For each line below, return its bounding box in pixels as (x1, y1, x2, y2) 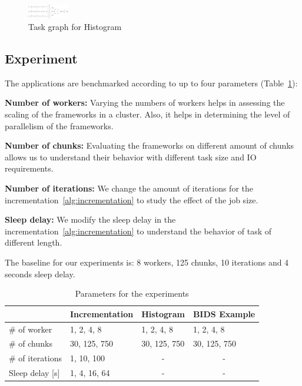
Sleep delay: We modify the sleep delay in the (5, 213, 176, 226)
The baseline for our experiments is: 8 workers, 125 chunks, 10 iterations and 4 (5, 256, 289, 268)
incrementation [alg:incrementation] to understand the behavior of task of (5, 224, 272, 237)
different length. (5, 236, 62, 249)
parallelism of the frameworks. (5, 119, 114, 132)
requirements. (5, 162, 54, 174)
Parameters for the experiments (75, 287, 189, 300)
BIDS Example (193, 307, 255, 320)
